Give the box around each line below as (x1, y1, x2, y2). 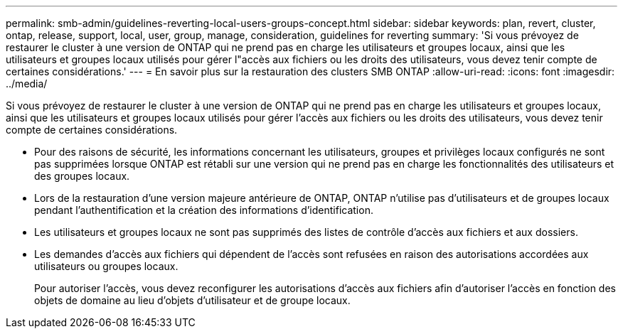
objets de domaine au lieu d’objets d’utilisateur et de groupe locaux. (34, 294, 351, 306)
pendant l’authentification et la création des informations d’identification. (34, 204, 373, 216)
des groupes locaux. (34, 170, 130, 182)
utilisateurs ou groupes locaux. (34, 260, 179, 272)
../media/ (6, 77, 48, 90)
